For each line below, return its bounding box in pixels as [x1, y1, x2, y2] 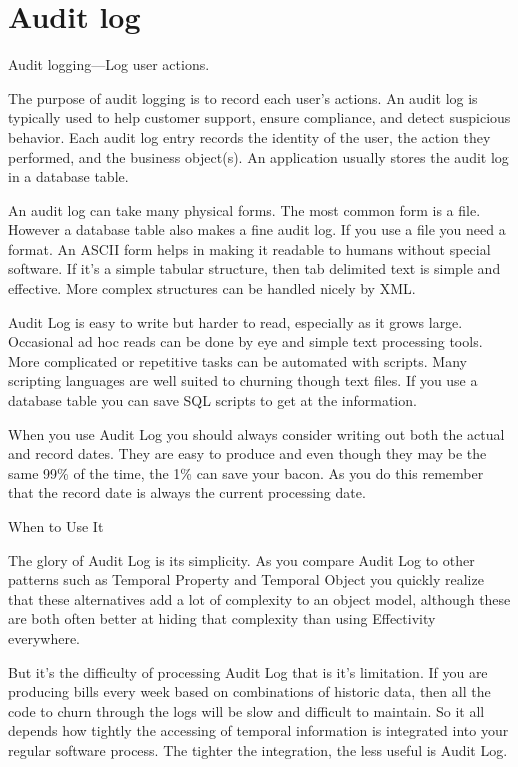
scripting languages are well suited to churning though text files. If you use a [8, 370, 478, 391]
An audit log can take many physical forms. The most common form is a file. [8, 199, 481, 220]
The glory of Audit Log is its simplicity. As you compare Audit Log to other [8, 549, 475, 570]
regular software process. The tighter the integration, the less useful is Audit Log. [8, 739, 508, 760]
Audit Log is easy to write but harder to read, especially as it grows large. [8, 311, 463, 332]
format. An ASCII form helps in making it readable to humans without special [8, 238, 491, 259]
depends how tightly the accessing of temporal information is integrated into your [8, 720, 509, 741]
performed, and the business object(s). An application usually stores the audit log [8, 146, 509, 167]
